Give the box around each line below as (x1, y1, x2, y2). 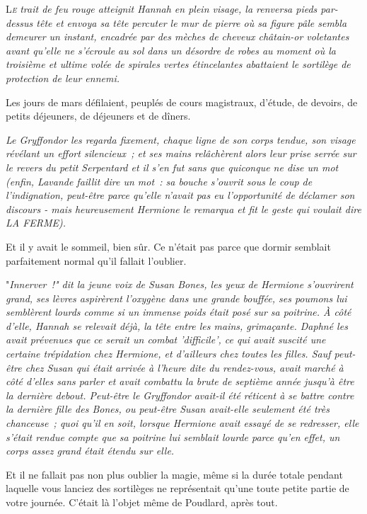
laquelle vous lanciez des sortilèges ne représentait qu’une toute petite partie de (6, 481, 349, 496)
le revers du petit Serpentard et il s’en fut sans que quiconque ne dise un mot (6, 159, 339, 174)
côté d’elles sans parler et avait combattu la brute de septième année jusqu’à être (6, 374, 354, 389)
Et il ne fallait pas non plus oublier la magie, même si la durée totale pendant (6, 467, 343, 481)
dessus (6, 15, 33, 30)
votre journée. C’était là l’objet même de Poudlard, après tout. (6, 495, 278, 509)
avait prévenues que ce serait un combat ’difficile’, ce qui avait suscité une (6, 332, 326, 347)
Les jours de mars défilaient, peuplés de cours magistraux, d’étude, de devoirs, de (6, 94, 358, 109)
